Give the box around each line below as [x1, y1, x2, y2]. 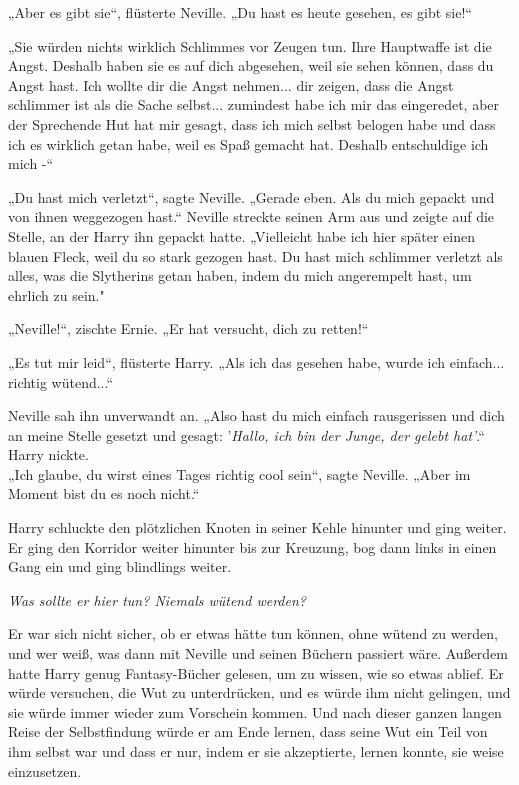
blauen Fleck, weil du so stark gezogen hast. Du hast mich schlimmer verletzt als [8, 245, 503, 266]
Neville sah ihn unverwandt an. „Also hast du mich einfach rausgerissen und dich [8, 405, 505, 426]
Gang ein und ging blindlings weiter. [8, 556, 232, 577]
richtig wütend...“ [8, 371, 114, 392]
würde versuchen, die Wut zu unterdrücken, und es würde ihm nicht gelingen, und [8, 682, 511, 703]
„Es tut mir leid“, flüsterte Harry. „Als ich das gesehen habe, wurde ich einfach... [8, 351, 505, 372]
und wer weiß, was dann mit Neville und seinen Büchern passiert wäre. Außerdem [8, 643, 508, 664]
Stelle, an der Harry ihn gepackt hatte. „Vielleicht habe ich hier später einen [8, 225, 475, 246]
